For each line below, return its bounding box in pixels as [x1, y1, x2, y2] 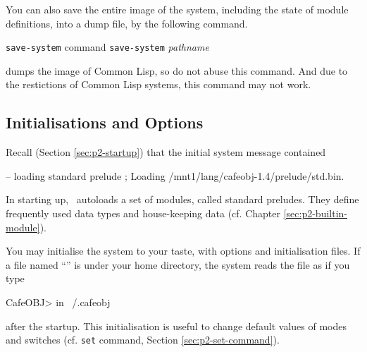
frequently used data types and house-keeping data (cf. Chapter [6, 206, 280, 221]
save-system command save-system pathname [6, 40, 209, 54]
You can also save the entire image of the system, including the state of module [6, 2, 349, 16]
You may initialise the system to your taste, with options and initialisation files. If [6, 243, 361, 258]
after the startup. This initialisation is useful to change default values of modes [6, 318, 347, 333]
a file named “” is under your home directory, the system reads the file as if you [6, 257, 350, 272]
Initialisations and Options [6, 111, 204, 133]
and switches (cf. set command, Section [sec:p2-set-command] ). [6, 332, 280, 347]
